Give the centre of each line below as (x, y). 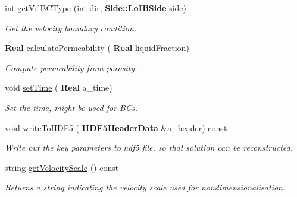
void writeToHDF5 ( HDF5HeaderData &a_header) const (116, 127)
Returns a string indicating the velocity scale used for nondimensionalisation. (145, 187)
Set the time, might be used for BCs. (71, 107)
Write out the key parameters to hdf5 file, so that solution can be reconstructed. (149, 147)
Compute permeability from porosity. (71, 67)
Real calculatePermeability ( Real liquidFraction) (97, 48)
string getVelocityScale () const (62, 167)
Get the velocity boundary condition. (71, 28)
